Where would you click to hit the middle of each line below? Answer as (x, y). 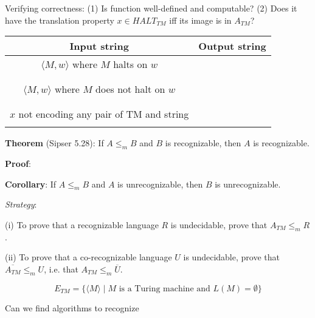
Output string (232, 46)
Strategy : (21, 204)
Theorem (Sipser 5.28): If (54, 143)
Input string (99, 46)
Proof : (18, 163)
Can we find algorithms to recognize (72, 307)
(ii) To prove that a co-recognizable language (88, 257)
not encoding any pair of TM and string (104, 114)
